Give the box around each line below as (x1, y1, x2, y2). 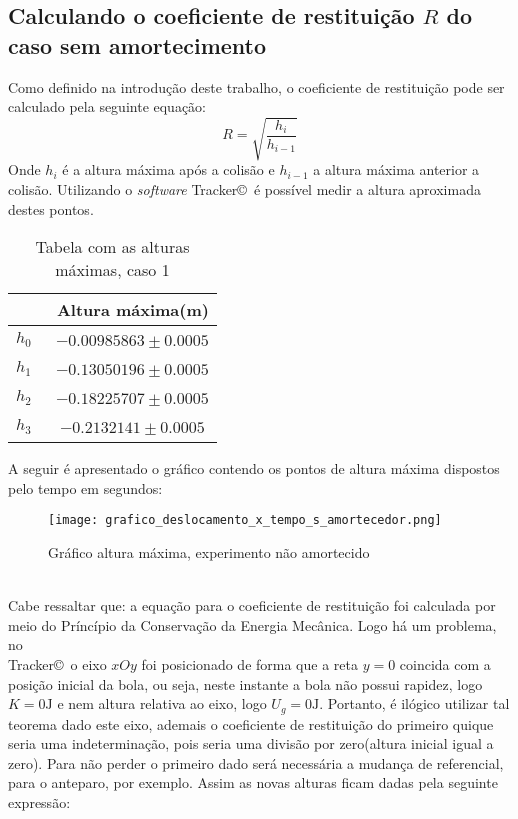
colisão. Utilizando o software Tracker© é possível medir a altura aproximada (8, 178, 481, 199)
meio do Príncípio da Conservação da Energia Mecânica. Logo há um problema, (8, 614, 497, 635)
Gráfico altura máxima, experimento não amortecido (48, 541, 370, 562)
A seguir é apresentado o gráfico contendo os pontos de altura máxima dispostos (8, 458, 500, 479)
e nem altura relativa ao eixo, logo (57, 693, 267, 714)
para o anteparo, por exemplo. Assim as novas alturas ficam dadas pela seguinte (8, 772, 498, 793)
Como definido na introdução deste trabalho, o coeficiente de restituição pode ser (8, 76, 505, 97)
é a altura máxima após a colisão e (62, 159, 275, 180)
